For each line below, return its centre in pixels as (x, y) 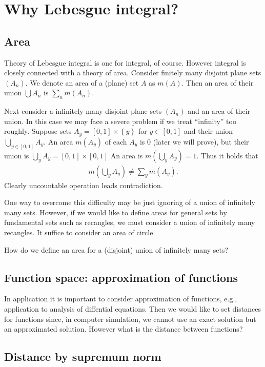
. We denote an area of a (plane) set (82, 82)
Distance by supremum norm (83, 356)
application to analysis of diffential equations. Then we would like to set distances (132, 309)
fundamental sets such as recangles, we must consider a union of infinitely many (130, 222)
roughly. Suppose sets (38, 131)
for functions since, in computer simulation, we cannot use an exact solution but (130, 319)
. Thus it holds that (227, 155)
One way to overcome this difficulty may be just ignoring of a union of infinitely (130, 202)
